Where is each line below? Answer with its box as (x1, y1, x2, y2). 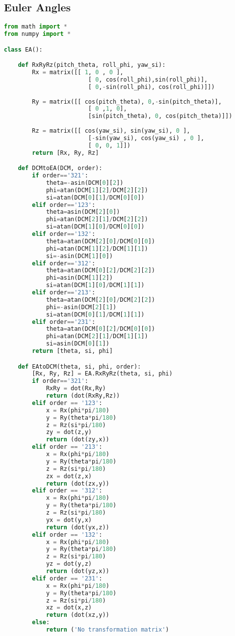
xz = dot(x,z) (46, 604, 92, 611)
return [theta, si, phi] (32, 347, 113, 355)
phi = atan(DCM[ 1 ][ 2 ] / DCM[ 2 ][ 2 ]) (46, 186, 148, 194)
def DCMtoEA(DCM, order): (18, 165, 103, 172)
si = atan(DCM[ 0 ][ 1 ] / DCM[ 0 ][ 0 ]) (46, 194, 145, 201)
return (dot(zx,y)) (46, 480, 109, 487)
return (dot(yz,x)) (46, 568, 109, 575)
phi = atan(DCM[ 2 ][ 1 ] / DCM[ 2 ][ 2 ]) (46, 216, 148, 223)
